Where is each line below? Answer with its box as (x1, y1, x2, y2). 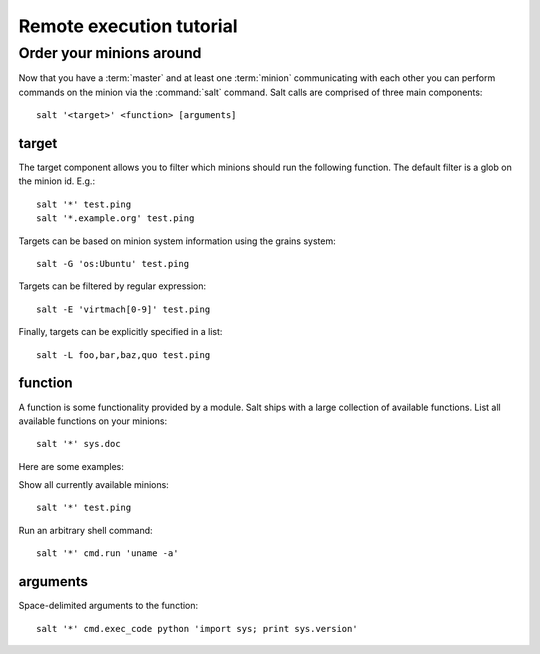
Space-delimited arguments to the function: (18, 600, 199, 612)
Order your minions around (18, 44, 202, 62)
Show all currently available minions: (18, 479, 169, 491)
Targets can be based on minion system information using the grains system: (18, 235, 337, 247)
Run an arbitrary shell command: (18, 524, 154, 536)
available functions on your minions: (18, 415, 168, 427)
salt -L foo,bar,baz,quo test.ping (36, 349, 211, 360)
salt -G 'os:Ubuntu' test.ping (36, 258, 190, 270)
